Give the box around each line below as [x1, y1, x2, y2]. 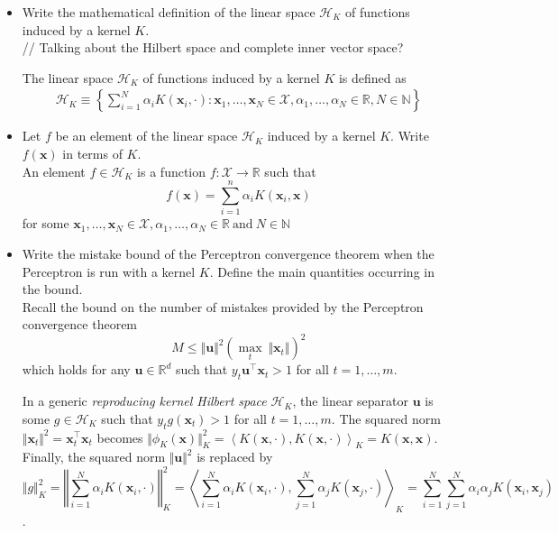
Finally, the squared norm [22, 447, 166, 466]
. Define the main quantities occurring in [209, 262, 435, 280]
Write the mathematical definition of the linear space [22, 3, 316, 21]
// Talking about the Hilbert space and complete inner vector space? [22, 38, 404, 57]
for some [22, 214, 69, 233]
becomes [96, 427, 143, 446]
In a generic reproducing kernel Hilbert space [22, 391, 267, 410]
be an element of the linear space [55, 126, 238, 145]
